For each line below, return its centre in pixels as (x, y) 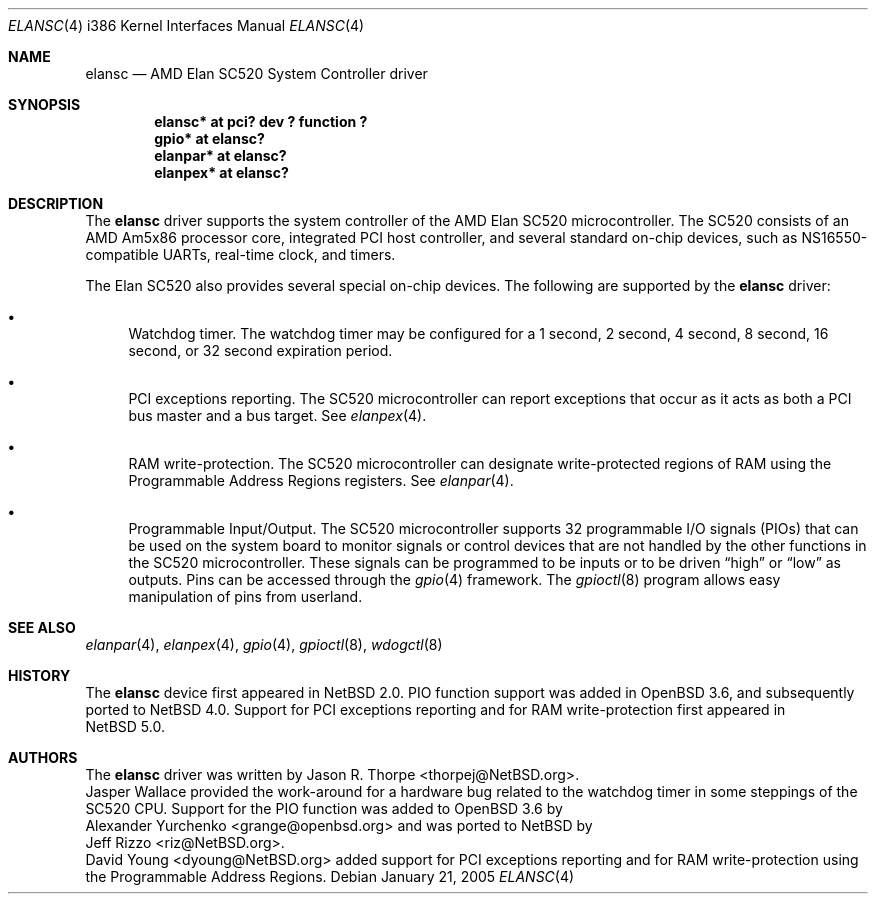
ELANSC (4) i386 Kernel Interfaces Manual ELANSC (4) (186, 25)
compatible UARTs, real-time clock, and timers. (240, 254)
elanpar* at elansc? (220, 155)
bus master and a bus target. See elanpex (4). (277, 415)
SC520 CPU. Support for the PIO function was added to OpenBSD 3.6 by (324, 808)
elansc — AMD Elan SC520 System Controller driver (256, 73)
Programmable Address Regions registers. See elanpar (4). (321, 480)
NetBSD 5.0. (125, 726)
